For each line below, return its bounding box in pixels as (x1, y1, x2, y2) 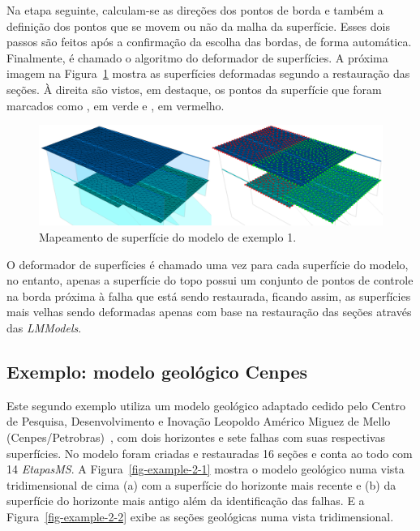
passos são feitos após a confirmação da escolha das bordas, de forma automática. (6, 33, 412, 50)
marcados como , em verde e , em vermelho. (6, 96, 225, 113)
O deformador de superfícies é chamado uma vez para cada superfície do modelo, (6, 255, 409, 272)
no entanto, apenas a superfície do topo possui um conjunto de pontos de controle (6, 272, 414, 289)
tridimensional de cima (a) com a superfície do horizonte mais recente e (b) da (6, 476, 396, 493)
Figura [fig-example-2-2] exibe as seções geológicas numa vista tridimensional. (6, 507, 394, 525)
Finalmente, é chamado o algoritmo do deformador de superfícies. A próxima (6, 49, 388, 66)
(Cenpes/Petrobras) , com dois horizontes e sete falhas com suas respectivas (6, 428, 385, 445)
